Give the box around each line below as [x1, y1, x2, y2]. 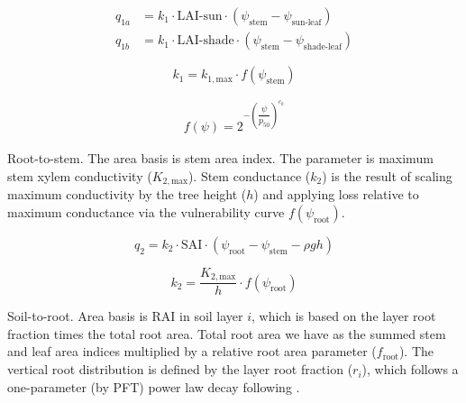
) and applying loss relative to [253, 185, 419, 204]
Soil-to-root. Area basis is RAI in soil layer [7, 307, 243, 325]
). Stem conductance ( [187, 166, 311, 185]
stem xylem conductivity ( [7, 166, 152, 185]
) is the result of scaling [322, 166, 452, 185]
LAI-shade [177, 34, 234, 48]
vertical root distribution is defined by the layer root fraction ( [7, 360, 353, 379]
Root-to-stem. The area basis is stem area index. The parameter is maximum [7, 149, 434, 168]
